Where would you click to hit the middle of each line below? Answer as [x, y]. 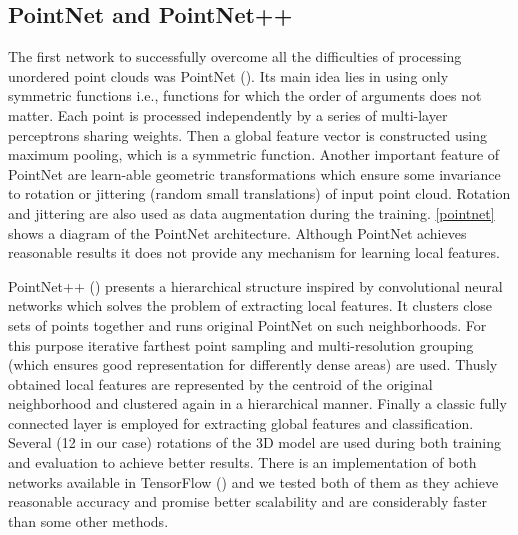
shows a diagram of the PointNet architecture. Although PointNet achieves [237, 232]
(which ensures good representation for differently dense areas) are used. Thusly [253, 364]
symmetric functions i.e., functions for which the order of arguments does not [245, 95]
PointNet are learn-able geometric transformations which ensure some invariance [254, 173]
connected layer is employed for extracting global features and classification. [241, 422]
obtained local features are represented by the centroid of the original [220, 383]
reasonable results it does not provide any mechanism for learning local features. [254, 252]
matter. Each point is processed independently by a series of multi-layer [228, 114]
